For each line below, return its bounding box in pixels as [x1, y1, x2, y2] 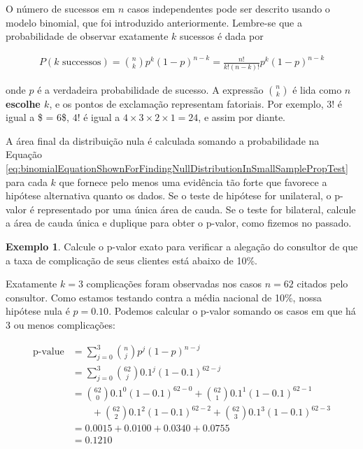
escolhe [6, 96, 41, 111]
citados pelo [297, 276, 348, 291]
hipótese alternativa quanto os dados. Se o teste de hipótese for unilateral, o [6, 188, 332, 203]
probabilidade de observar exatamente [6, 29, 169, 43]
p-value [33, 347, 64, 357]
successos [62, 57, 101, 68]
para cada [6, 174, 48, 189]
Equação [6, 147, 42, 162]
